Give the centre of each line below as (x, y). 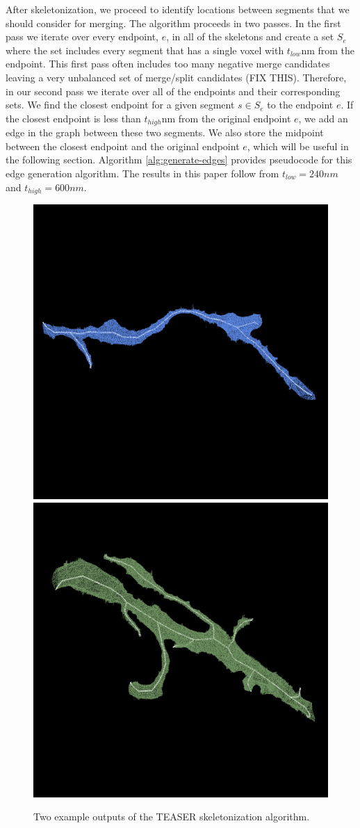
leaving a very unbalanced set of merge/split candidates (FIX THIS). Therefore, (176, 77)
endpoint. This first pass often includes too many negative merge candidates (168, 64)
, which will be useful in (298, 146)
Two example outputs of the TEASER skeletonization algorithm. (172, 817)
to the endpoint (300, 105)
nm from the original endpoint (226, 118)
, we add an (323, 118)
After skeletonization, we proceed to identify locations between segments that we (178, 9)
